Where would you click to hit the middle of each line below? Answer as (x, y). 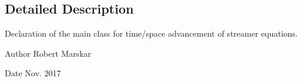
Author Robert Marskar (48, 53)
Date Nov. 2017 (33, 73)
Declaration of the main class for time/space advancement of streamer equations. (151, 33)
